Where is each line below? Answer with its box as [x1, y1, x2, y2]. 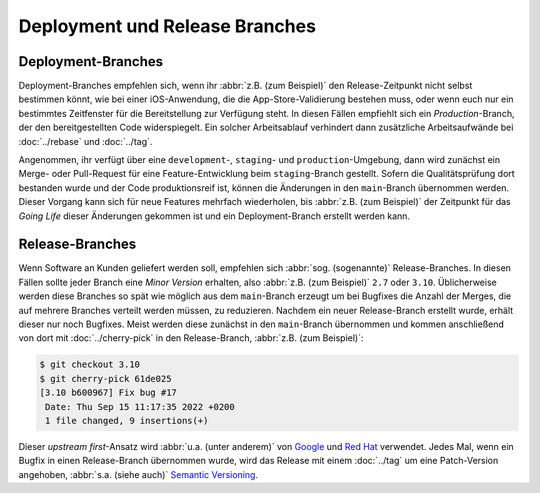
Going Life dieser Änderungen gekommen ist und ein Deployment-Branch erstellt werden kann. [18, 210, 410, 222]
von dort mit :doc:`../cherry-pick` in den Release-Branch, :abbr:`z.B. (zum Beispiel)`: [18, 332, 364, 344]
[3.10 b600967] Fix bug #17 [39, 387, 177, 399]
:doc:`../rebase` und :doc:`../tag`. [18, 135, 153, 147]
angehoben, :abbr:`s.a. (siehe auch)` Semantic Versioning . [18, 468, 259, 480]
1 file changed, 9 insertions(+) [45, 415, 209, 426]
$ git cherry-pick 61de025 [39, 373, 172, 384]
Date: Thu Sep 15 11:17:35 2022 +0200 [45, 401, 235, 412]
